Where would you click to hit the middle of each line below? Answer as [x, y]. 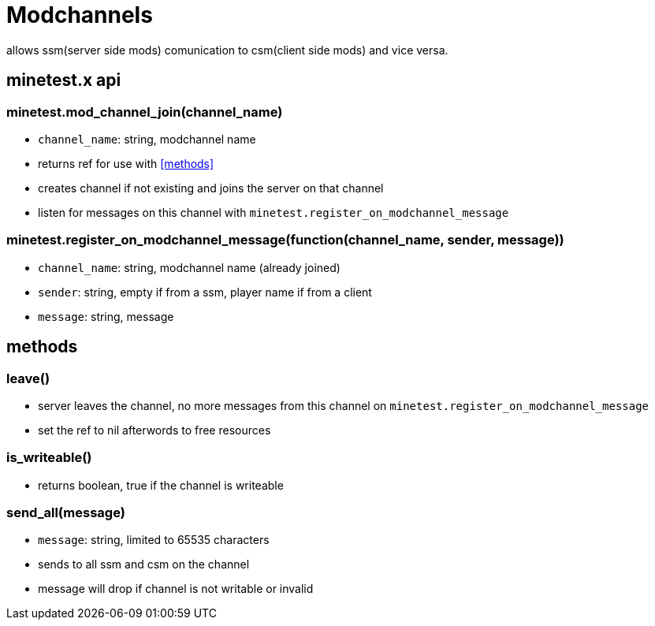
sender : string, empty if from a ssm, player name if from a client [205, 292]
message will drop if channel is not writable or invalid [176, 589]
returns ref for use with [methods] [126, 163]
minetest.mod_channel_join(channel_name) [145, 112]
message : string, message [106, 316]
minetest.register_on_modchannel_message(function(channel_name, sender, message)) [285, 240]
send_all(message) [66, 513]
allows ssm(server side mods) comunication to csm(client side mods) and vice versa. [227, 50]
